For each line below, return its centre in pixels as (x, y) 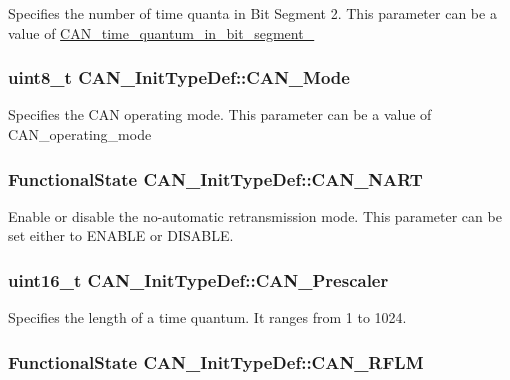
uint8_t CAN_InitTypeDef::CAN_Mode (179, 77)
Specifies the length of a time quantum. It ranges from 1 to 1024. (207, 317)
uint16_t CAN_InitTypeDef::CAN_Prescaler (198, 279)
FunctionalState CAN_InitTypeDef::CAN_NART (215, 178)
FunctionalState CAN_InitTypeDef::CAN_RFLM (216, 361)
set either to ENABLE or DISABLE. (121, 235)
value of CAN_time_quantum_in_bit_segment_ (161, 32)
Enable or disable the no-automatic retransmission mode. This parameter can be (255, 215)
